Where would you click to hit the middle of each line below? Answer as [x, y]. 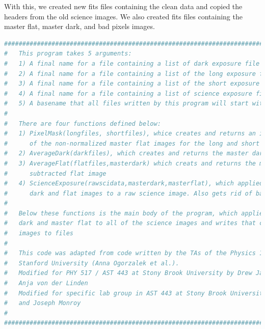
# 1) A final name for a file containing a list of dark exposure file [132, 63]
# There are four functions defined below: [83, 124]
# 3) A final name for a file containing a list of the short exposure [132, 84]
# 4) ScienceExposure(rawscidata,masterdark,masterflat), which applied [134, 184]
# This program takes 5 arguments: [68, 54]
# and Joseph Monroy [43, 303]
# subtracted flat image [55, 173]
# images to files [39, 234]
